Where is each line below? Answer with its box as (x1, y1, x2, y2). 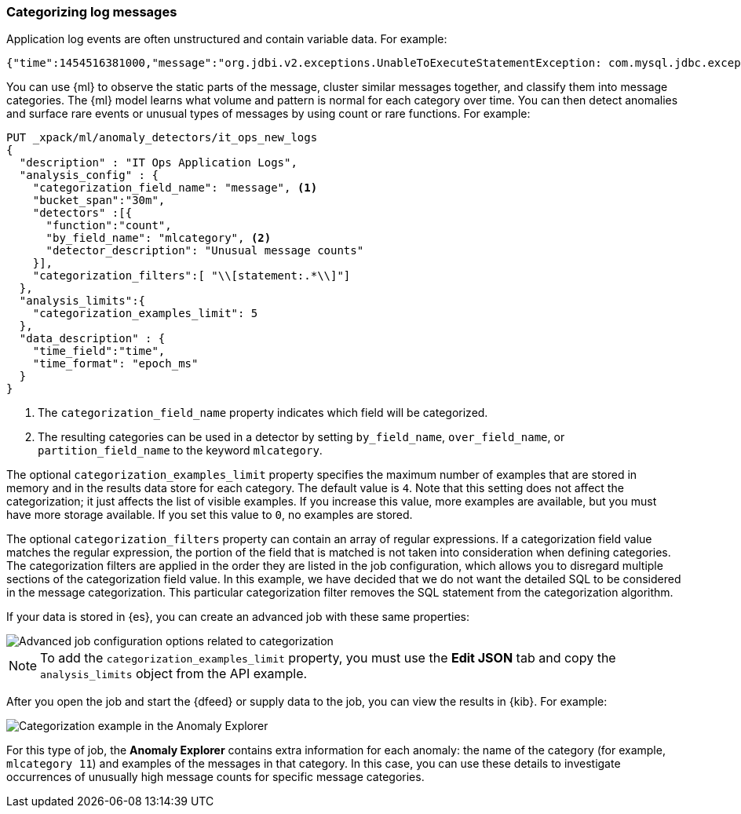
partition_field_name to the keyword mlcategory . (38, 444, 323, 458)
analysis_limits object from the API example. (40, 666, 308, 682)
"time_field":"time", (32, 345, 166, 358)
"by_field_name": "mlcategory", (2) (46, 232, 272, 245)
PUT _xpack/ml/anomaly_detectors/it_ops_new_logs (6, 131, 318, 144)
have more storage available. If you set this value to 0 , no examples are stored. (6, 508, 413, 522)
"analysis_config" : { (19, 169, 159, 182)
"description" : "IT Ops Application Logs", (19, 156, 297, 170)
